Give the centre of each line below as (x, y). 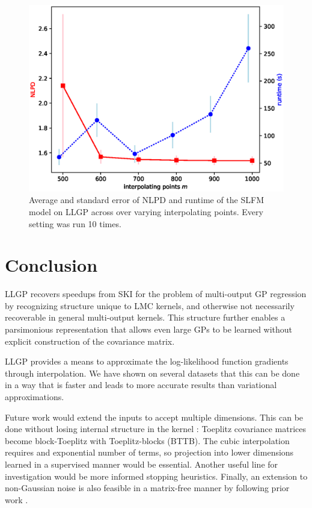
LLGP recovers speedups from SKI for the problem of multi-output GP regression (156, 294)
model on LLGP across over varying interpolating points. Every (146, 211)
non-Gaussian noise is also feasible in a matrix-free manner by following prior (147, 488)
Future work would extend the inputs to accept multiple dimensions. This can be (154, 417)
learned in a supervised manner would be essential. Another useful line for (142, 464)
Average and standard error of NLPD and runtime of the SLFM (146, 200)
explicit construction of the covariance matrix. (90, 341)
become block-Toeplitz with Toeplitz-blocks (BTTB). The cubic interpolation (147, 440)
